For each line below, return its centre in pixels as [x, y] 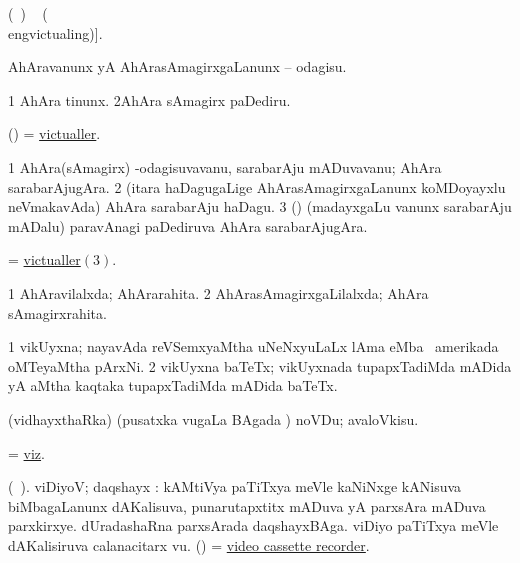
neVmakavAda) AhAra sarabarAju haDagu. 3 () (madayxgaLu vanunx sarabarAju [260, 206]
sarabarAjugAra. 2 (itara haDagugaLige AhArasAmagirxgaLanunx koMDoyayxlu [257, 186]
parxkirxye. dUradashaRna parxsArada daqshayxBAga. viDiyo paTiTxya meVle [253, 525]
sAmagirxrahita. [57, 312]
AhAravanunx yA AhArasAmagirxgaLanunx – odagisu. [177, 66]
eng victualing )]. [55, 32]
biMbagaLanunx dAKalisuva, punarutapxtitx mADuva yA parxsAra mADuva [247, 505]
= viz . [26, 452]
